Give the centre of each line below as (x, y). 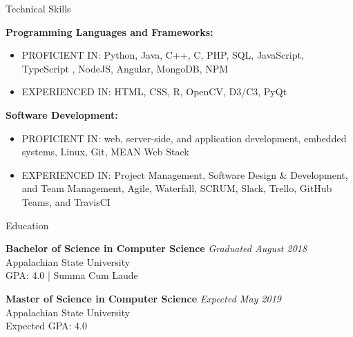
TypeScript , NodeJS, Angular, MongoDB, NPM (125, 68)
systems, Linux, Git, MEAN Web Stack (105, 152)
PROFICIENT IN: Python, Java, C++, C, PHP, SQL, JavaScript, (163, 55)
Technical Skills (38, 8)
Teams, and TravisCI (66, 201)
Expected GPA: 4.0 (46, 326)
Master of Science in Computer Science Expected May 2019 (143, 298)
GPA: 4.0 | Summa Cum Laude (72, 275)
